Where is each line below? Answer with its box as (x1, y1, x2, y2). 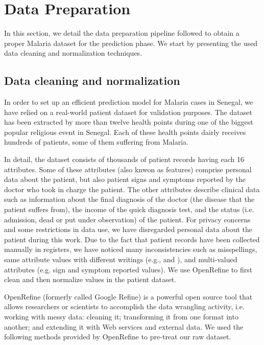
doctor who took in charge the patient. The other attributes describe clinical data (4, 183, 260, 194)
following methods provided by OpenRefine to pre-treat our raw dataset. (4, 331, 231, 342)
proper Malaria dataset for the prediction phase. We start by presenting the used (4, 37, 258, 48)
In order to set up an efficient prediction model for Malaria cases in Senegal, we (4, 97, 253, 107)
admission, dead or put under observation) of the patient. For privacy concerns (4, 214, 251, 224)
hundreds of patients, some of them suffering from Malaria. (4, 136, 188, 147)
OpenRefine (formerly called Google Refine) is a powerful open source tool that (4, 291, 253, 302)
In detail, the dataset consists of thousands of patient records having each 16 (4, 154, 244, 165)
